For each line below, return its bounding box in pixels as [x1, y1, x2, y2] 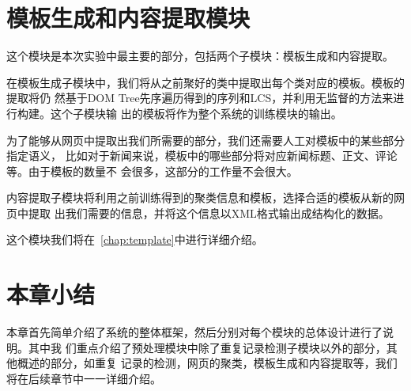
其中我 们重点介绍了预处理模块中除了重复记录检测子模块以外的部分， [28, 339, 386, 355]
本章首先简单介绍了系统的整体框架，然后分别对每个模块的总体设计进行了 [6, 324, 383, 340]
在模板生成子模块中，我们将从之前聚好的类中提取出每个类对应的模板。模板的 [6, 74, 405, 90]
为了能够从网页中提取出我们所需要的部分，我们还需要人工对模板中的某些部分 [6, 131, 405, 148]
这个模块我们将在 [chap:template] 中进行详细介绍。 [6, 231, 263, 248]
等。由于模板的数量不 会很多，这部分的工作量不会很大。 [6, 162, 298, 179]
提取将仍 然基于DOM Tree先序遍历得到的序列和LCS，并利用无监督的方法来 [6, 89, 394, 106]
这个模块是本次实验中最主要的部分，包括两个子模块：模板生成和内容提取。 [6, 47, 394, 64]
